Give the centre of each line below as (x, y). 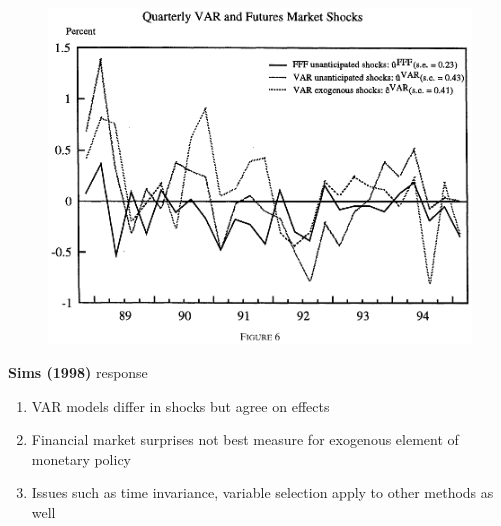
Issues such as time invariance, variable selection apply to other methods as (262, 492)
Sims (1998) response (78, 372)
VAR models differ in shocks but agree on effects (180, 405)
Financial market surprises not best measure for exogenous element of (245, 439)
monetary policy (81, 458)
